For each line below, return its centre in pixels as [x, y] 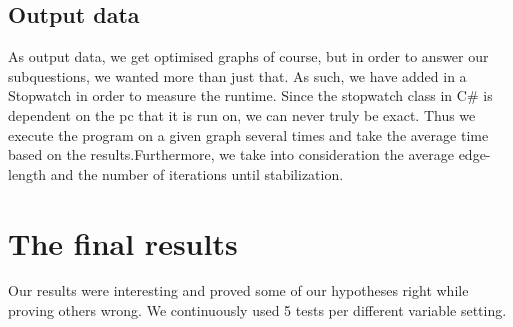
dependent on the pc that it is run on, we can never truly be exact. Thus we [242, 114]
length [27, 173]
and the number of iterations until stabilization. [197, 173]
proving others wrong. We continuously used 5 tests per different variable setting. [257, 310]
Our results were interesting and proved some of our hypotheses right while [238, 290]
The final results [123, 242]
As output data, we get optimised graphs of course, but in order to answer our [248, 56]
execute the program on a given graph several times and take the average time [248, 134]
